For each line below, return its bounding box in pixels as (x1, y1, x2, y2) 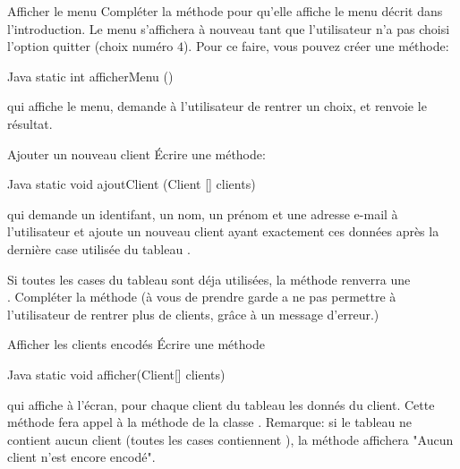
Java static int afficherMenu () (7, 66, 174, 85)
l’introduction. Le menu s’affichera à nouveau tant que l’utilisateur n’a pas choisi (7, 19, 450, 38)
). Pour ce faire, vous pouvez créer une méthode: (183, 37, 449, 55)
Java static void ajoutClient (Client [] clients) (7, 175, 256, 193)
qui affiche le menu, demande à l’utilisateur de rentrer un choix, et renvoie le (7, 97, 427, 115)
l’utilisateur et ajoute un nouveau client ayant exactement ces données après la (7, 222, 439, 241)
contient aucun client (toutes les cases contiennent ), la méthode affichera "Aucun (7, 430, 454, 448)
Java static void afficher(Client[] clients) (7, 364, 226, 383)
